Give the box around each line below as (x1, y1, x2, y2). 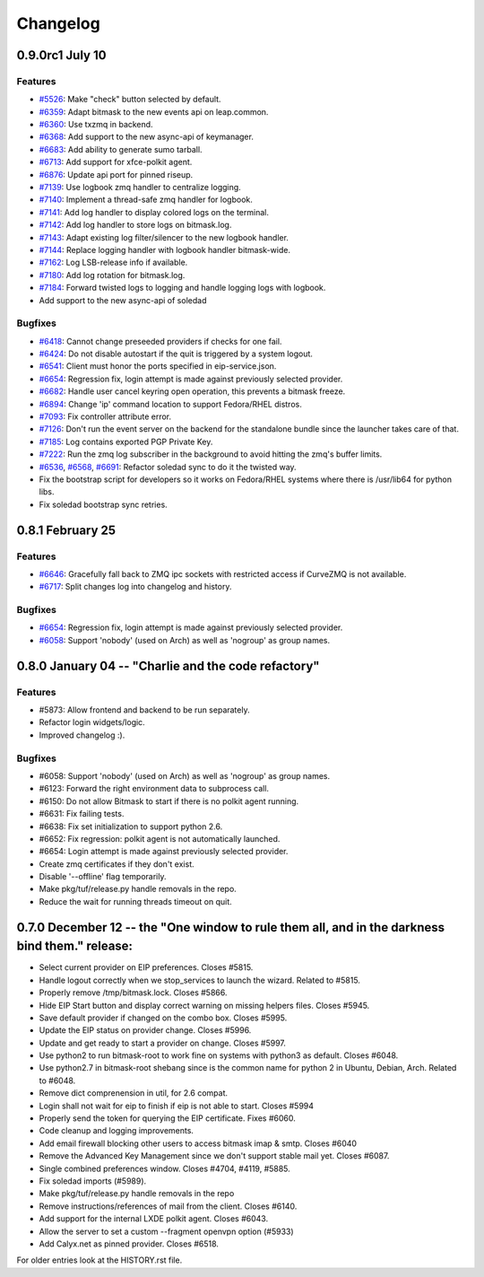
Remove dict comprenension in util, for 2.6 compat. (39, 1088, 229, 1098)
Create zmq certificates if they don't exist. (39, 858, 194, 870)
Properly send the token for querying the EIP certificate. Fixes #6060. (39, 1113, 296, 1124)
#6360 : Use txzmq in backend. (39, 119, 153, 130)
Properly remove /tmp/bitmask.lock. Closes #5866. (39, 987, 228, 998)
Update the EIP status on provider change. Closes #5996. (39, 1025, 252, 1036)
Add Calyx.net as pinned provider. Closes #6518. (39, 1238, 220, 1249)
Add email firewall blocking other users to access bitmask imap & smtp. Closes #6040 (39, 1138, 358, 1149)
